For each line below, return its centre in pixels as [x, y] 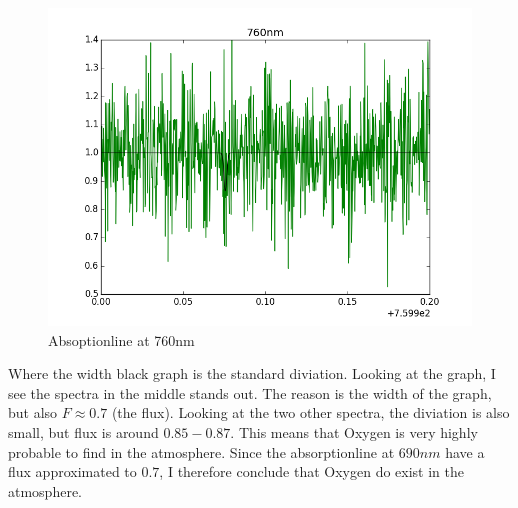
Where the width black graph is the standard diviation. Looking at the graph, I [252, 373]
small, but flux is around [83, 431]
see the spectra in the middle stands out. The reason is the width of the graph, [250, 392]
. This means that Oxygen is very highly [354, 431]
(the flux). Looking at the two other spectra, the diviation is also [310, 412]
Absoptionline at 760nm [121, 339]
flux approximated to [72, 471]
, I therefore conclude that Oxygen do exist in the [312, 471]
